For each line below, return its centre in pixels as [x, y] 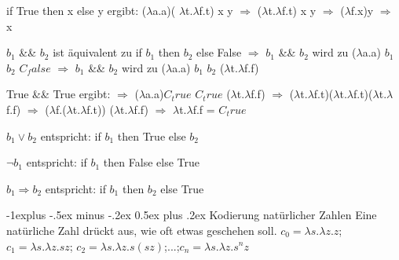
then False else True [151, 162]
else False [219, 52]
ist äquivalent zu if [97, 52]
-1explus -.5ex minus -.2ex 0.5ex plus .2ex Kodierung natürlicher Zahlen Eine [192, 215]
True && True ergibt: [59, 94]
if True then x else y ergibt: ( [77, 10]
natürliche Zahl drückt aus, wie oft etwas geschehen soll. [142, 230]
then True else [152, 135]
